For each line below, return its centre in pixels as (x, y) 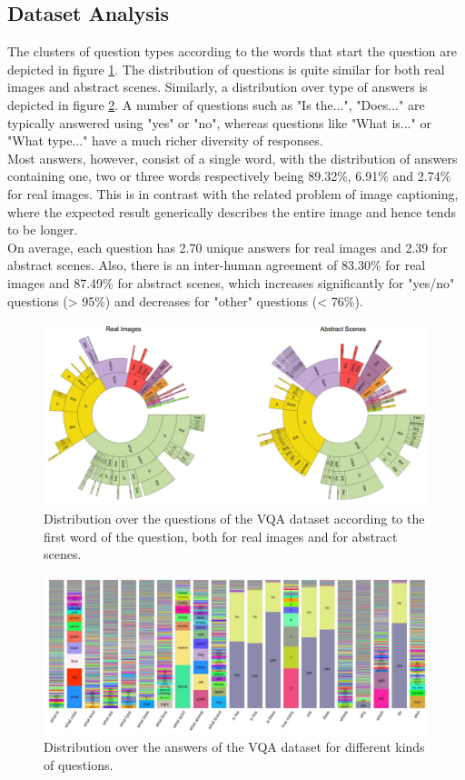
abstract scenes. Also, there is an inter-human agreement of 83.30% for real (217, 265)
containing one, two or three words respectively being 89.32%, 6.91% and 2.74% (229, 176)
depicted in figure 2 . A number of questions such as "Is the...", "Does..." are (216, 104)
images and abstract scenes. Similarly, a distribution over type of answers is (218, 87)
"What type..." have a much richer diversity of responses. (165, 140)
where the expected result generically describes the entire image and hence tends (232, 211)
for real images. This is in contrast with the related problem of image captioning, (233, 193)
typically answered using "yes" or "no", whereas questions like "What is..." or (219, 122)
